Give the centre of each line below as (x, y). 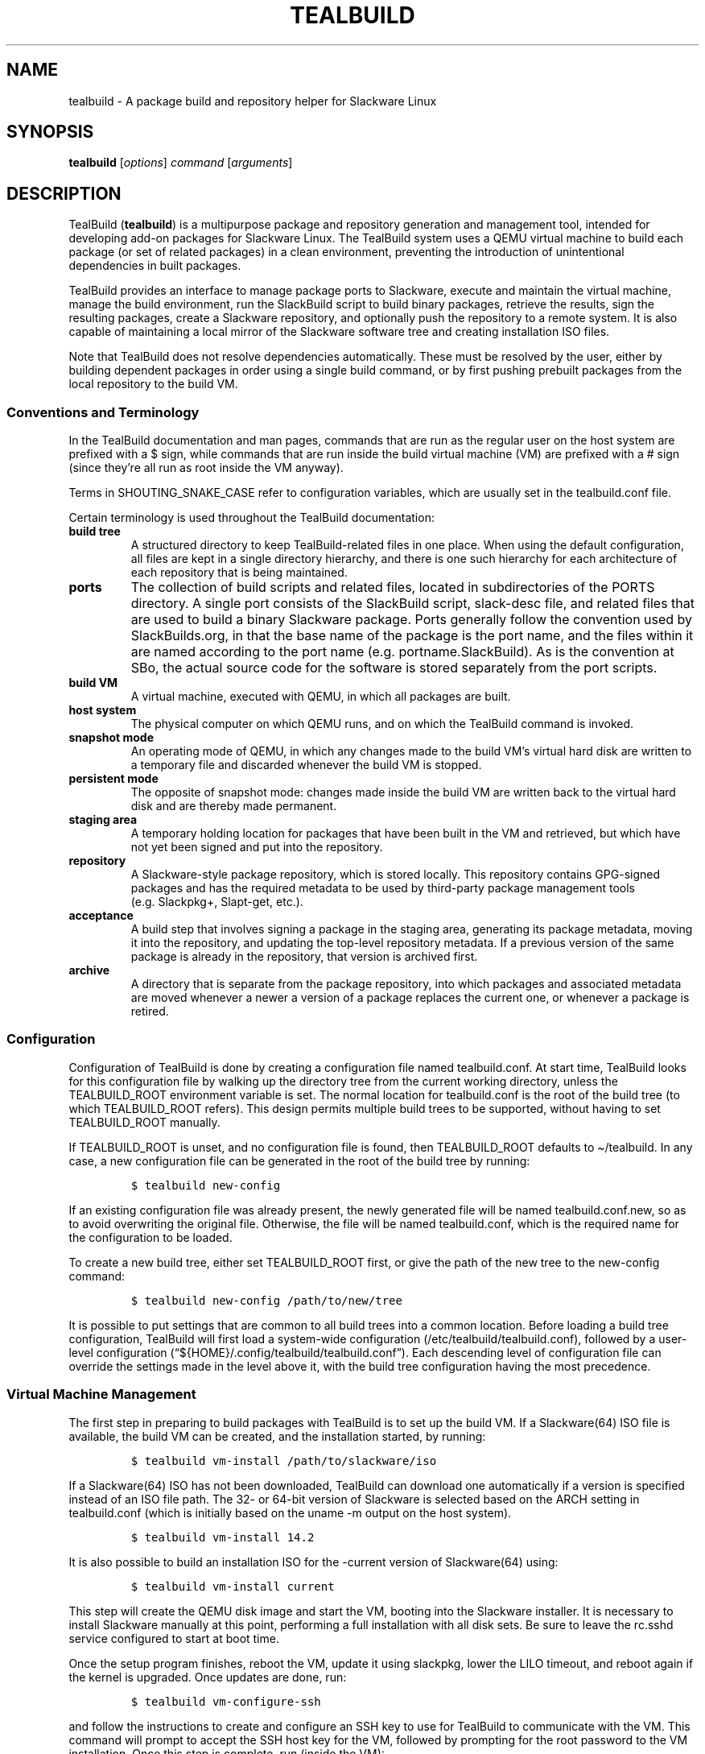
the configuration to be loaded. (150, 1237)
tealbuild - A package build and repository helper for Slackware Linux (253, 101)
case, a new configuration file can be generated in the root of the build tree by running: (299, 1160)
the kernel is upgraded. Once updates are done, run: (208, 1677)
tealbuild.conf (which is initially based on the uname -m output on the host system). (290, 1512)
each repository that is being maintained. (239, 573)
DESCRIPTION (64, 193)
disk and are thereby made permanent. (234, 806)
